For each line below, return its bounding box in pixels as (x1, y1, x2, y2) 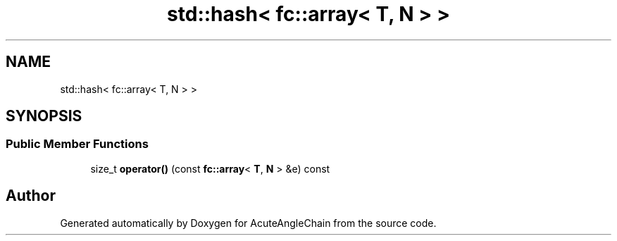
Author (6, 187, 56, 205)
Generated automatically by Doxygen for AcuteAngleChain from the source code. (60, 216, 437, 229)
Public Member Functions (6, 137, 149, 152)
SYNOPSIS (6, 107, 82, 125)
